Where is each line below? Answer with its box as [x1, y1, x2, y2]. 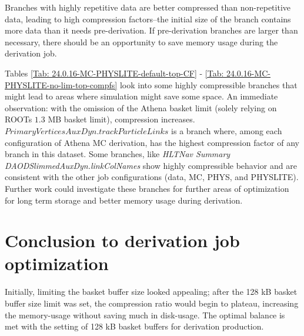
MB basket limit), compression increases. [48, 113, 195, 125]
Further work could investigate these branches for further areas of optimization [5, 182, 289, 194]
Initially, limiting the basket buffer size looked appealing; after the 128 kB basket [5, 285, 298, 298]
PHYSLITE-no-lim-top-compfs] [5, 78, 118, 91]
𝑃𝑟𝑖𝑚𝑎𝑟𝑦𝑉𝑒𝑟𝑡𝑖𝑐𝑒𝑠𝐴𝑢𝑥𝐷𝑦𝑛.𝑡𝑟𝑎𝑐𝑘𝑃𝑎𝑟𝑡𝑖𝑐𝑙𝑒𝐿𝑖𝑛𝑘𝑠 [5, 127, 169, 136]
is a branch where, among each [171, 124, 282, 137]
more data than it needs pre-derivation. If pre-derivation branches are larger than [5, 24, 298, 36]
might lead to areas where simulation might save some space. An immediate [5, 90, 278, 102]
